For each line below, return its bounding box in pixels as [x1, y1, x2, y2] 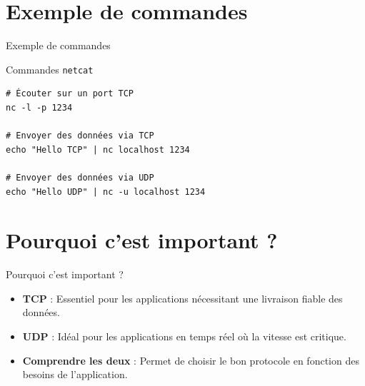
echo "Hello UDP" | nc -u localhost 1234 [6, 186, 206, 197]
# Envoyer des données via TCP [6, 131, 154, 141]
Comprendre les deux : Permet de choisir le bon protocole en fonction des [22, 352, 359, 367]
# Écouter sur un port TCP [6, 88, 134, 99]
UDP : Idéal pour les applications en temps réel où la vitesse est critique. [22, 329, 346, 344]
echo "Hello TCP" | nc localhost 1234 [6, 144, 190, 155]
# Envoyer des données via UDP [6, 172, 154, 183]
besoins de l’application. [22, 367, 128, 382]
